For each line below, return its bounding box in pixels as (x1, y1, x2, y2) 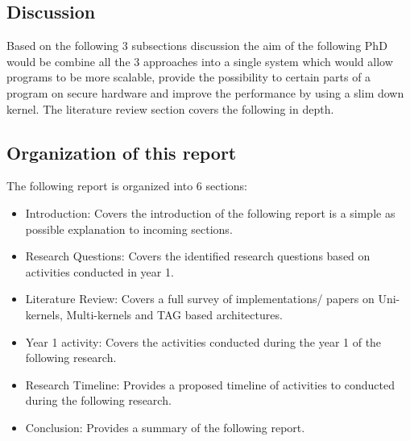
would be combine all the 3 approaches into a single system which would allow (6, 52, 393, 69)
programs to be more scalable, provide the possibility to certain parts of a (6, 69, 371, 85)
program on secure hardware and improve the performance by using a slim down (6, 84, 404, 101)
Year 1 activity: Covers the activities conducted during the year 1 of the (25, 333, 382, 350)
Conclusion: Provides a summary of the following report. (25, 418, 305, 435)
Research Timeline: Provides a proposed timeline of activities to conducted (25, 376, 395, 393)
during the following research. (25, 392, 172, 409)
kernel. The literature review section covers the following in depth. (6, 100, 334, 117)
